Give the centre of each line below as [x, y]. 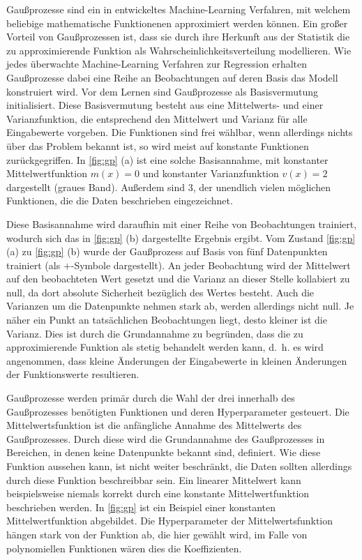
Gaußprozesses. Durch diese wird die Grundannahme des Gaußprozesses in [166, 438]
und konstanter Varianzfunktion [211, 173]
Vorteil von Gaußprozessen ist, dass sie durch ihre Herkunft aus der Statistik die [178, 37]
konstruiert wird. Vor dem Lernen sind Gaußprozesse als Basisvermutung [162, 91]
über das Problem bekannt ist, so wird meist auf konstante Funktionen [158, 145]
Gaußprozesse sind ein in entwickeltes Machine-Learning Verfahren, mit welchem [179, 9]
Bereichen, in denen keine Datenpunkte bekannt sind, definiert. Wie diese [164, 452]
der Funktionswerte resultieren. [73, 374]
